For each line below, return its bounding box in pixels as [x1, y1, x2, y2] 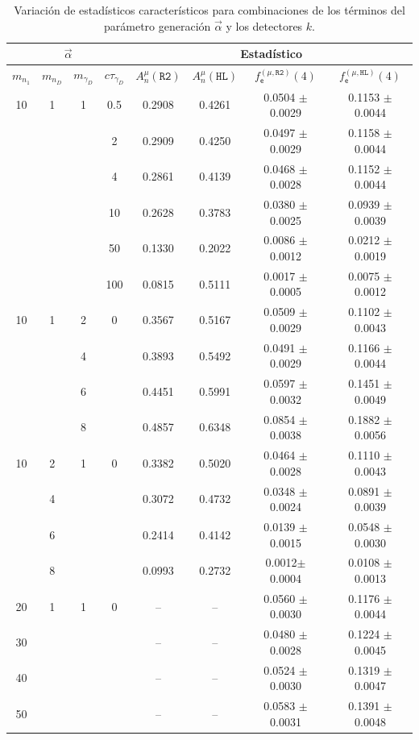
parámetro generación [104, 17, 211, 34]
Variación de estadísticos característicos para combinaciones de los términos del [14, 2, 405, 18]
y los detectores [226, 17, 303, 34]
